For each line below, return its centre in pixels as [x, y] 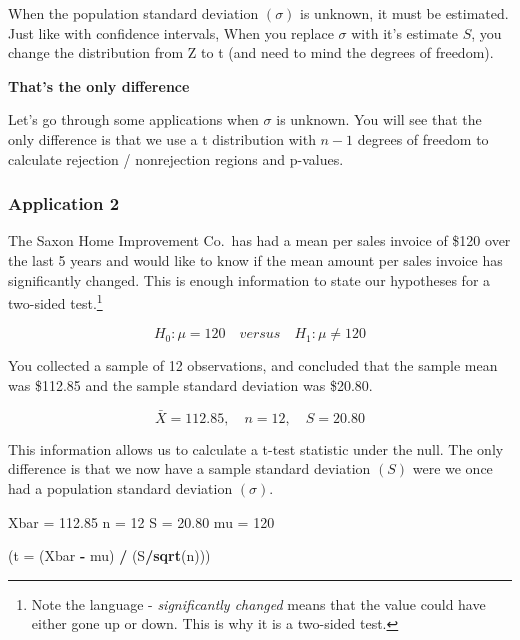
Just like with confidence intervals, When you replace [171, 32]
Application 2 [64, 203]
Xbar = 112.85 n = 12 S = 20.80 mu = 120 [141, 521]
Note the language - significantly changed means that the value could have [258, 603]
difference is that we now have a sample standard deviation [189, 468]
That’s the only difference [99, 85]
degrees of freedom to [423, 138]
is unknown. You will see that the [379, 119]
